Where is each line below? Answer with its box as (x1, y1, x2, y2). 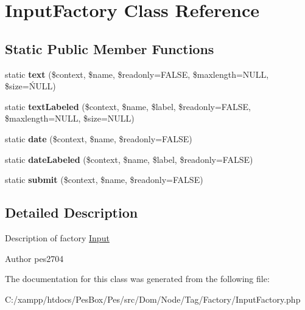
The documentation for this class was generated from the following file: (5, 272, 270, 285)
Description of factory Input (5, 231, 110, 244)
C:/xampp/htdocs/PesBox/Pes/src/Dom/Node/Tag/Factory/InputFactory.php (5, 292, 301, 305)
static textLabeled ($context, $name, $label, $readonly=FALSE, (5, 100, 251, 112)
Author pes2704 (5, 252, 64, 264)
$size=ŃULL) (5, 80, 56, 92)
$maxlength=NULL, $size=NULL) (5, 112, 135, 125)
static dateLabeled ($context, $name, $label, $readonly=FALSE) (5, 153, 253, 165)
